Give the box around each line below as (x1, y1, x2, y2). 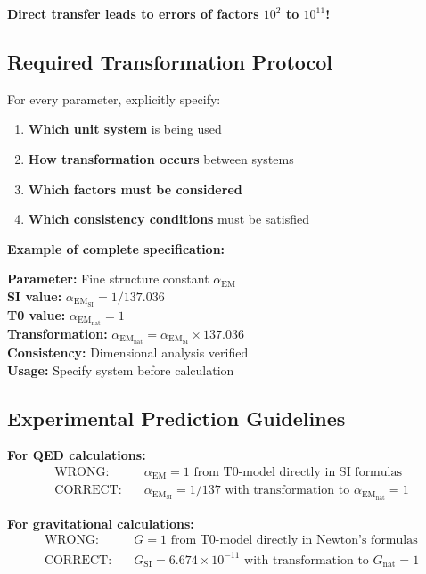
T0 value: (7, 305, 66, 324)
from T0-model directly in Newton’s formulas (170, 534, 418, 547)
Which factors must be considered (28, 179, 242, 198)
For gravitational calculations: (7, 513, 194, 532)
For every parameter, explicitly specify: (7, 89, 221, 108)
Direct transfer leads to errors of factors (7, 4, 259, 22)
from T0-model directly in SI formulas (193, 466, 402, 479)
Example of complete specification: (7, 239, 225, 258)
